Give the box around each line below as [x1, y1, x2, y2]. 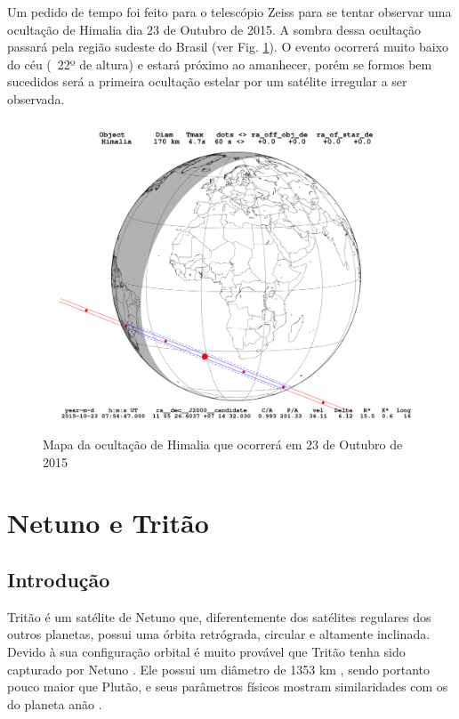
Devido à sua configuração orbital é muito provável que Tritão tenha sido [7, 642, 406, 660]
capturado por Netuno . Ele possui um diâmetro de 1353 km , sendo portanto [7, 659, 431, 678]
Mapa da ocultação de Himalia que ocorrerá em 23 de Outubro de [43, 435, 403, 454]
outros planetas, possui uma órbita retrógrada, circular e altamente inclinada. [7, 625, 431, 643]
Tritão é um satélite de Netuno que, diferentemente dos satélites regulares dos [7, 607, 431, 626]
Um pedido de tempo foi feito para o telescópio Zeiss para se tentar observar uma [7, 3, 452, 20]
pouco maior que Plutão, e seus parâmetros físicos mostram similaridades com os [7, 677, 448, 696]
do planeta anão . [7, 694, 102, 713]
